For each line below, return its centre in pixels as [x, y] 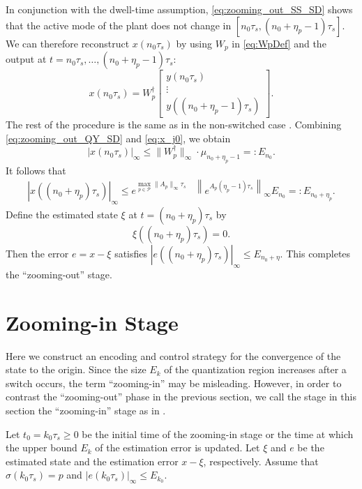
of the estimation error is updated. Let [178, 447]
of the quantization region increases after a [255, 369]
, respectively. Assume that [261, 461]
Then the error [37, 254]
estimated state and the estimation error [92, 461]
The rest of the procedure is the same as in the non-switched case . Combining [174, 125]
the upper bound [42, 447]
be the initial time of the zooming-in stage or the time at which [218, 434]
